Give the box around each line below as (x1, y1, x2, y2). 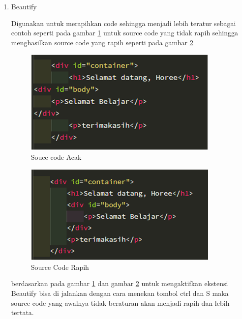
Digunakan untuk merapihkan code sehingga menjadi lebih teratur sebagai (11, 18, 236, 28)
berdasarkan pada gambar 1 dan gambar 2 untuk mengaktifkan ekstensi (11, 278, 228, 289)
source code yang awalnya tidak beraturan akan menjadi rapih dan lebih (11, 297, 230, 308)
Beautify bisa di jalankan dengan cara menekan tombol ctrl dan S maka (11, 288, 229, 298)
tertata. (11, 307, 34, 318)
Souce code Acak (30, 152, 82, 162)
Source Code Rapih (30, 261, 89, 272)
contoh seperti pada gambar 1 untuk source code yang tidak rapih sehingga (11, 28, 239, 38)
